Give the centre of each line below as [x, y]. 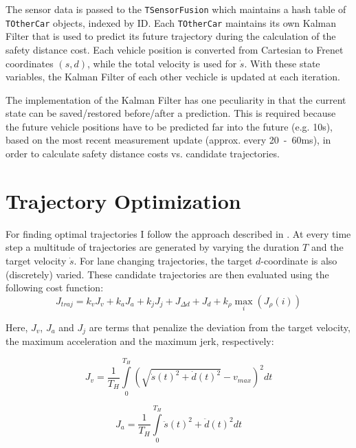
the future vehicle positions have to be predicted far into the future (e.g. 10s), [169, 126]
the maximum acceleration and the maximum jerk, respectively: [140, 341]
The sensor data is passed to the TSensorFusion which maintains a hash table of [176, 9]
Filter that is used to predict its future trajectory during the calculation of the [171, 36]
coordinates [30, 63]
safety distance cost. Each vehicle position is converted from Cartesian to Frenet [175, 49]
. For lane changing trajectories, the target [163, 260]
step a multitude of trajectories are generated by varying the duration [153, 247]
